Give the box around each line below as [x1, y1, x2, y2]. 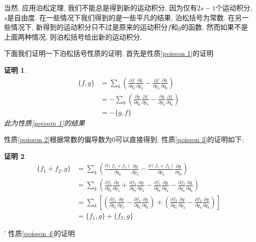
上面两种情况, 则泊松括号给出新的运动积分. [4, 31, 142, 42]
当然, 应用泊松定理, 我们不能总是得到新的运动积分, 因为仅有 [4, 2, 197, 12]
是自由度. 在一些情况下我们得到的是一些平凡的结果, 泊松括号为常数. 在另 [7, 12, 242, 22]
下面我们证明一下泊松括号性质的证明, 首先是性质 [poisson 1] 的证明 [4, 48, 213, 58]
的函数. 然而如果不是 [181, 22, 248, 32]
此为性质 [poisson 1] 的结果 [4, 117, 85, 128]
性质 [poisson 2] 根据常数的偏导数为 [4, 134, 112, 145]
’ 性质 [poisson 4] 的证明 [4, 228, 75, 238]
